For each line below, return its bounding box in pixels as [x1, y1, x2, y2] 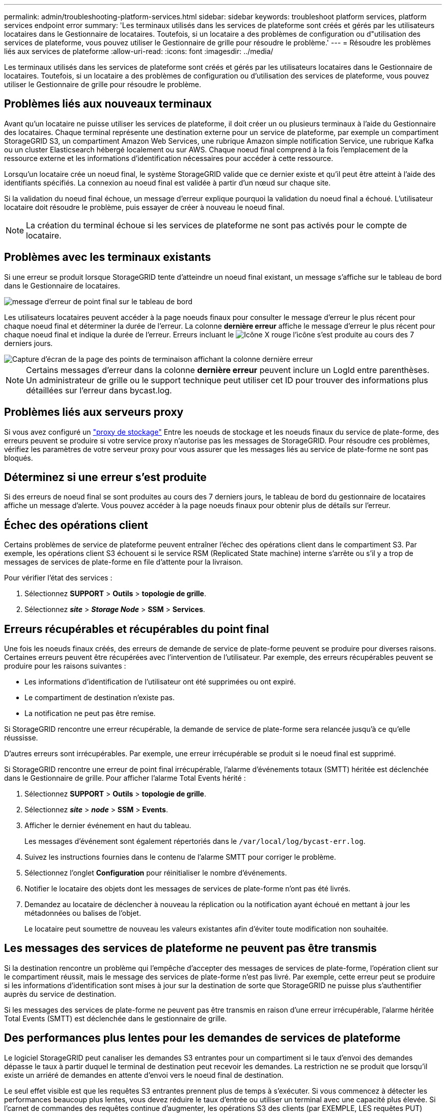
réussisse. [4, 733, 38, 743]
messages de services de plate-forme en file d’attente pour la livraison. [4, 558, 243, 567]
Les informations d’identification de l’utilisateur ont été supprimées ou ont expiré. [24, 677, 296, 686]
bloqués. [4, 453, 33, 462]
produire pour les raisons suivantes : [4, 661, 126, 671]
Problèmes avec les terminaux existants [4, 251, 211, 264]
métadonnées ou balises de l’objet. [24, 909, 141, 918]
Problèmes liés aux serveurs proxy [4, 406, 184, 419]
